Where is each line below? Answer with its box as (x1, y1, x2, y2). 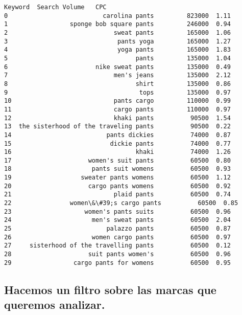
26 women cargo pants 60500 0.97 (4, 233, 231, 241)
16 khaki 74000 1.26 (4, 148, 231, 156)
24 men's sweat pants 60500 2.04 (4, 216, 231, 224)
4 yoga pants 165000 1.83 (4, 46, 231, 54)
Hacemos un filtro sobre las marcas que (4, 281, 216, 297)
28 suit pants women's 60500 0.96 (4, 251, 231, 258)
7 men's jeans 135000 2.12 (4, 72, 231, 79)
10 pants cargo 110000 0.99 (4, 97, 231, 105)
